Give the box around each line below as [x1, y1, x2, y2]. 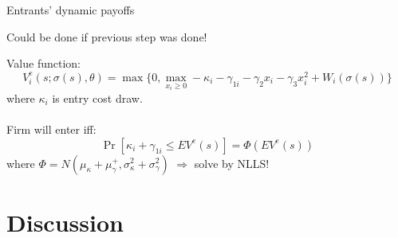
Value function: [6, 55, 81, 72]
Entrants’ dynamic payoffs [6, 2, 135, 18]
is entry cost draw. [52, 89, 143, 106]
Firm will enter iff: [6, 120, 97, 137]
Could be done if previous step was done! [6, 28, 207, 45]
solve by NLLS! [194, 154, 270, 171]
